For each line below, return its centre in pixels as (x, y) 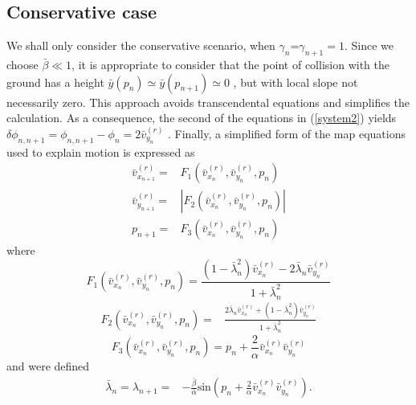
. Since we (369, 45)
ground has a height (55, 82)
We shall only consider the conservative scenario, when (141, 45)
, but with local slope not (296, 82)
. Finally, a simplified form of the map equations (287, 133)
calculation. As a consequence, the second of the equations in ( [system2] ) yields (202, 118)
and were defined (48, 366)
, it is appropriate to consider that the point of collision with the (230, 64)
